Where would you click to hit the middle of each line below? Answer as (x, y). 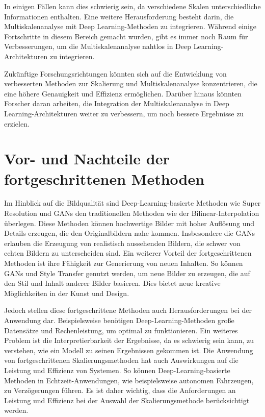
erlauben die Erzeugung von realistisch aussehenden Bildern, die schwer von (122, 243)
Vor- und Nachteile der (87, 158)
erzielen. (17, 123)
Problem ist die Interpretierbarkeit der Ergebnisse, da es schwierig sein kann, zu (129, 340)
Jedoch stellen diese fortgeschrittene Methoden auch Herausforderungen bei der (128, 310)
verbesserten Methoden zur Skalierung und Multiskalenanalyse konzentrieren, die (131, 83)
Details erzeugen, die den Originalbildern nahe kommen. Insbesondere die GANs (129, 233)
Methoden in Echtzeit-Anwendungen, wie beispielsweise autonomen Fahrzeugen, (129, 380)
